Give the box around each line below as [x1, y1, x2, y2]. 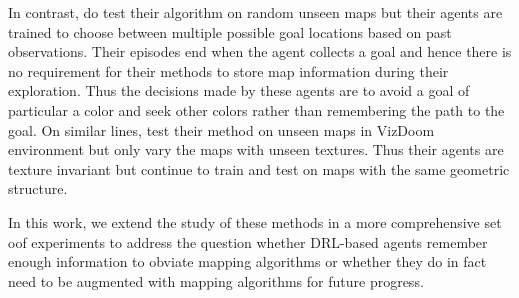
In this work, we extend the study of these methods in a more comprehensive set [8, 211, 502, 232]
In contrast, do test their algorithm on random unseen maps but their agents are [8, 2, 503, 22]
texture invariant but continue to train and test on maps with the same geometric [8, 158, 510, 179]
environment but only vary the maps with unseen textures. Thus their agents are [8, 139, 504, 160]
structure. [8, 178, 68, 199]
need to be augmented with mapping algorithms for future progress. [8, 270, 424, 291]
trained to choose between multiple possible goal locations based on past [8, 21, 452, 42]
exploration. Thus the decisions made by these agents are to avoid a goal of [8, 80, 470, 101]
